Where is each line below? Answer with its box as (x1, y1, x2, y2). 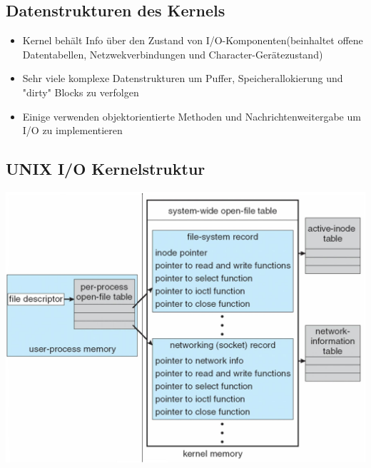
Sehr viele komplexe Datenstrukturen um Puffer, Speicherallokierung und (22, 71, 343, 86)
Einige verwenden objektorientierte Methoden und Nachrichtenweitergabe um (22, 108, 361, 123)
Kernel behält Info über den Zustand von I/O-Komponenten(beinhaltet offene (22, 33, 363, 48)
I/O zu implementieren (22, 123, 123, 138)
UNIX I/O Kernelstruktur (6, 158, 205, 180)
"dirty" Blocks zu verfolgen (22, 84, 139, 99)
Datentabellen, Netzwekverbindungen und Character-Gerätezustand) (22, 46, 323, 61)
